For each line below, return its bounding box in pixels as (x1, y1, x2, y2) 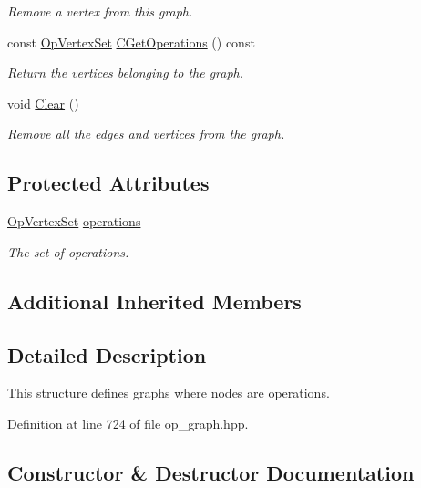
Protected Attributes (7, 169, 210, 197)
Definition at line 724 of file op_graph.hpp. (7, 413, 249, 432)
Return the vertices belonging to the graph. (7, 63, 244, 82)
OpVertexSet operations (7, 212, 141, 231)
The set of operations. (7, 242, 129, 261)
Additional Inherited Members (7, 286, 302, 315)
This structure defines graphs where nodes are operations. (7, 383, 330, 402)
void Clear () (7, 93, 79, 112)
